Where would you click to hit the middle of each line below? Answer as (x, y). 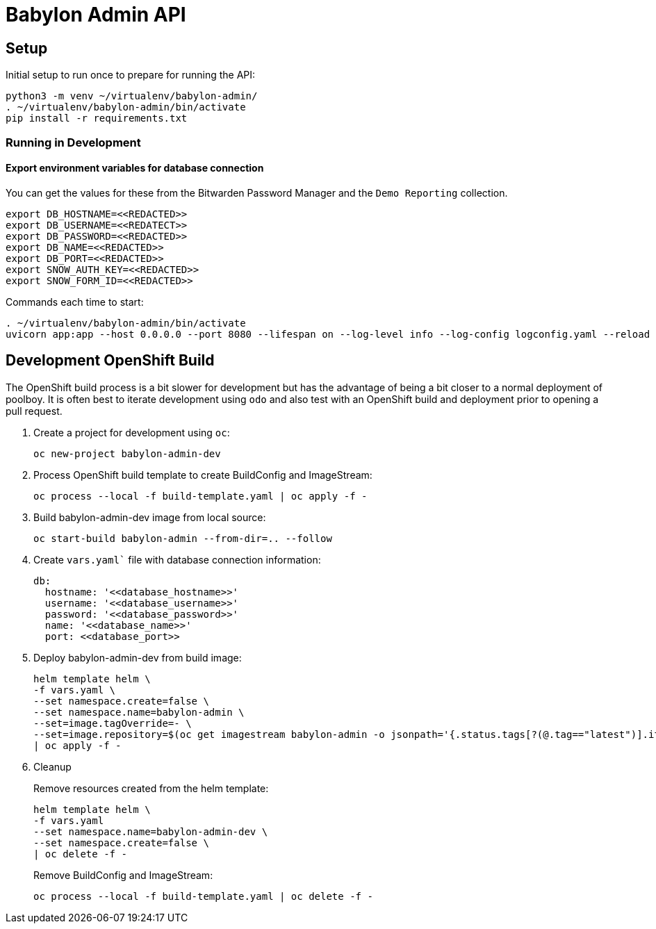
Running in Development (73, 142)
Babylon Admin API (96, 15)
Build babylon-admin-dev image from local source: (150, 517)
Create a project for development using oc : (132, 432)
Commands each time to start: (75, 302)
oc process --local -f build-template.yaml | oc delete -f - (203, 896)
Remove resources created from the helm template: (151, 788)
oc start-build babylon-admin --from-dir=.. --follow (183, 538)
